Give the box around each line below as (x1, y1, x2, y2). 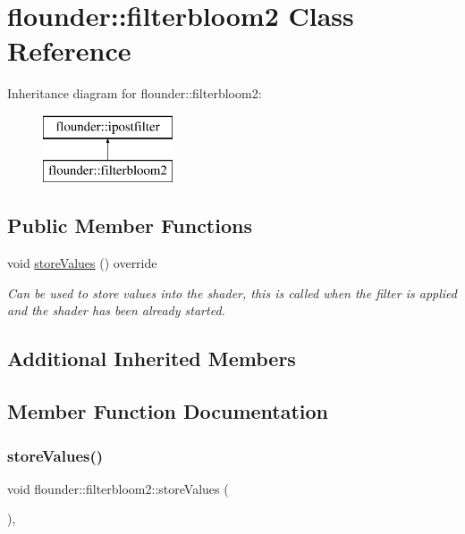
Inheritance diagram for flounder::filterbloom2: (7, 84, 262, 103)
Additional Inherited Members (7, 345, 296, 372)
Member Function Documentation (7, 397, 329, 425)
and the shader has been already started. (7, 301, 225, 320)
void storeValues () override (7, 254, 157, 272)
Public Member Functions (7, 212, 252, 239)
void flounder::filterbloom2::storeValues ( (7, 479, 229, 497)
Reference (7, 32, 131, 69)
